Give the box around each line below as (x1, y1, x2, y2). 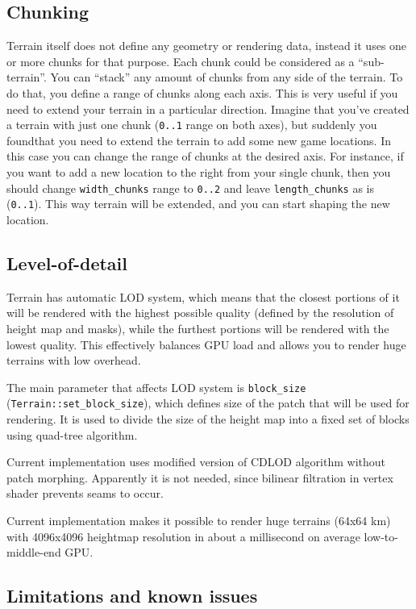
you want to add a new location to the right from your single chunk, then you (6, 164, 391, 181)
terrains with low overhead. (6, 352, 141, 369)
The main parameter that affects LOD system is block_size (6, 378, 306, 395)
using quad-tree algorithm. (6, 426, 138, 443)
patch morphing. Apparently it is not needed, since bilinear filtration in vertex (6, 469, 393, 486)
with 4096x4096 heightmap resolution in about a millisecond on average (6, 528, 360, 544)
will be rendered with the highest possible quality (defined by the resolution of (6, 304, 394, 321)
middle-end (6, 544, 61, 561)
